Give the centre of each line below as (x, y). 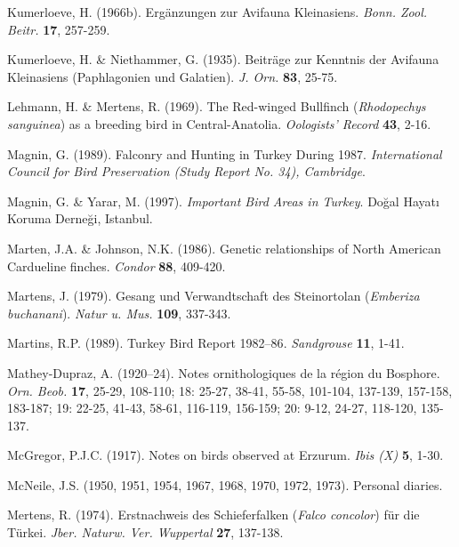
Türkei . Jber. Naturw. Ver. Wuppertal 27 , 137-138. (145, 532)
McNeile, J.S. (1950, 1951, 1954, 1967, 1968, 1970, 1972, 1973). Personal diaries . (225, 484)
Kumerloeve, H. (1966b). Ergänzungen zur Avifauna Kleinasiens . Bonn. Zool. (217, 12)
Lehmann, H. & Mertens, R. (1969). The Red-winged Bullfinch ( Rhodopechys (217, 106)
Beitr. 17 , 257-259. (59, 29)
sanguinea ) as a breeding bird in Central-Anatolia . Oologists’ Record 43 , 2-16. (219, 123)
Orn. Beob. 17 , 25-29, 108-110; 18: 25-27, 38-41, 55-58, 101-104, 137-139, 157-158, (230, 390)
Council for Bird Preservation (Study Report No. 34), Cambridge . (186, 171)
